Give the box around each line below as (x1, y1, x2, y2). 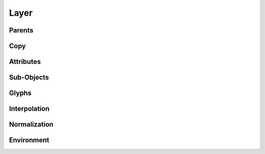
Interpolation (9, 105, 50, 113)
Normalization (9, 121, 53, 129)
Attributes (9, 58, 41, 66)
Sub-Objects (9, 73, 49, 82)
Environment (9, 136, 50, 145)
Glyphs (9, 89, 32, 97)
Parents (9, 26, 34, 34)
